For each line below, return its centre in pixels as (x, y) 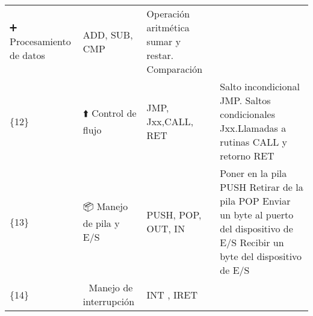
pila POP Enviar (255, 201)
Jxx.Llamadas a (253, 128)
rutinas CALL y (254, 142)
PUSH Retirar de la (262, 187)
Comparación (175, 69)
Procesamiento (40, 41)
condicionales (247, 114)
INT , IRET (172, 294)
